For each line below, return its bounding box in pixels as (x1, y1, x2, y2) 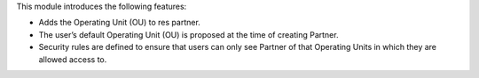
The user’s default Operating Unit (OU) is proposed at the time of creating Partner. (38, 29, 339, 39)
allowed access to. (38, 53, 107, 65)
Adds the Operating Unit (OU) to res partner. (38, 18, 201, 28)
